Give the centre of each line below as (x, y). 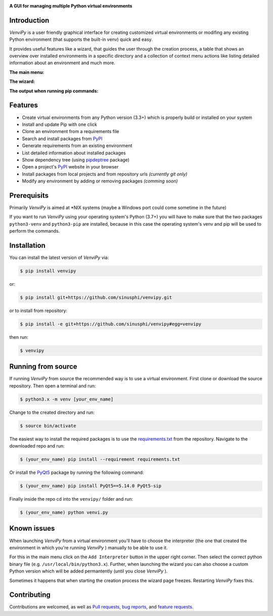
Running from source (43, 367)
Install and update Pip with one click (59, 124)
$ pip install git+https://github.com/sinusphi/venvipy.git (96, 298)
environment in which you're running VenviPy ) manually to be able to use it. (88, 547)
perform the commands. (35, 231)
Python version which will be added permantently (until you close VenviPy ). (88, 571)
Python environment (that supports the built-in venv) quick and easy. (81, 39)
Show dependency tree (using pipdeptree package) (76, 160)
